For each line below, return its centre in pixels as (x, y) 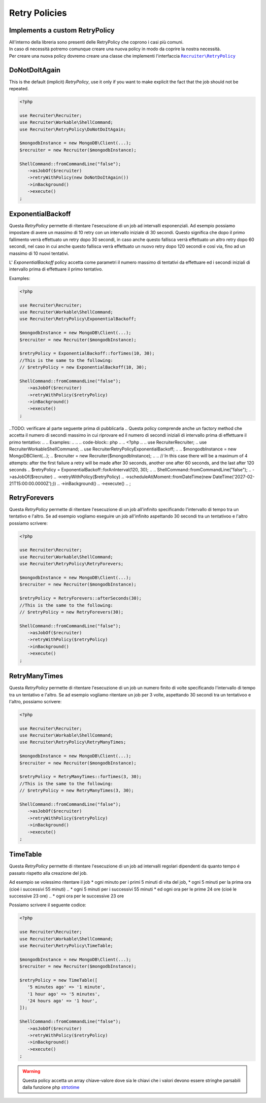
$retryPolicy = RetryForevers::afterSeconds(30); (81, 598)
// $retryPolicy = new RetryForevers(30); (71, 612)
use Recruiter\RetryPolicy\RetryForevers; (71, 564)
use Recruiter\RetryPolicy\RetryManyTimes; (73, 742)
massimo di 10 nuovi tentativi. (39, 253)
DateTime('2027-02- (233, 477)
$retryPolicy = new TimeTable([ (59, 980)
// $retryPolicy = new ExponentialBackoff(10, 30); (83, 367)
